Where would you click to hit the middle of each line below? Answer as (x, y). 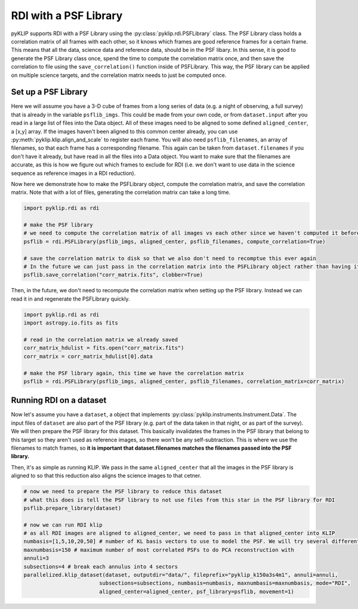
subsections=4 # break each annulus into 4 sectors (101, 566)
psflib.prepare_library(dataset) (72, 508)
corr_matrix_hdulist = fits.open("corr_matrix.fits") (104, 348)
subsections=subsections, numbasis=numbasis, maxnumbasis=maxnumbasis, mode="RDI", (225, 583)
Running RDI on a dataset (59, 401)
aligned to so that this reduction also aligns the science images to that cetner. (106, 476)
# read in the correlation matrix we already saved (101, 339)
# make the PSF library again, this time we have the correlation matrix (134, 373)
